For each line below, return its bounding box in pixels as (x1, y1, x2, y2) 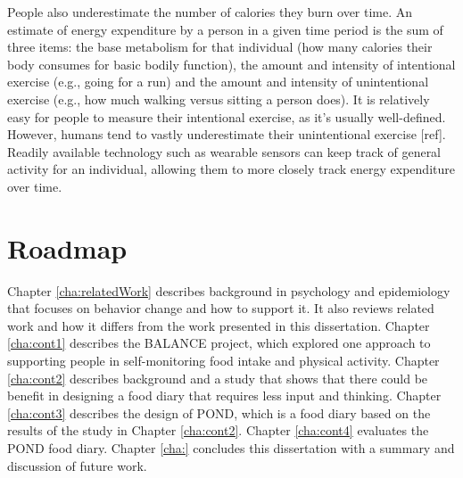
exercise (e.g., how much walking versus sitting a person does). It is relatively (7, 89, 430, 108)
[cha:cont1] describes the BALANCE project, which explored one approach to (7, 334, 431, 352)
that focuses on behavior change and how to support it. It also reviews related (7, 299, 434, 317)
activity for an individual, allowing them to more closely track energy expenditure (7, 160, 455, 178)
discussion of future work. (7, 456, 147, 474)
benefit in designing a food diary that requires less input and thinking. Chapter (7, 386, 442, 405)
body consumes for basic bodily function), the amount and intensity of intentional (7, 54, 456, 73)
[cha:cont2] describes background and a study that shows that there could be (7, 368, 428, 387)
